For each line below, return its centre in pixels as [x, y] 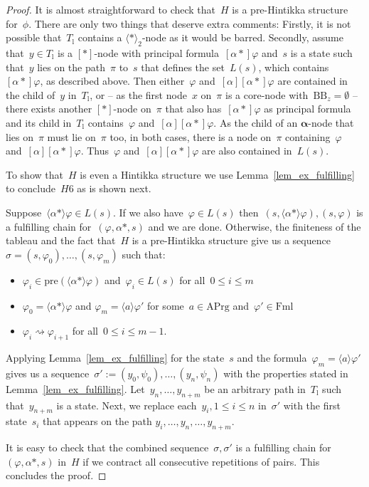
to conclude [31, 188]
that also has [193, 109]
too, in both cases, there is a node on [191, 136]
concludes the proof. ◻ [56, 475]
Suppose [24, 212]
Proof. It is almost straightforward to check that [111, 9]
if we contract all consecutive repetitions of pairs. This [201, 461]
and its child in [39, 122]
